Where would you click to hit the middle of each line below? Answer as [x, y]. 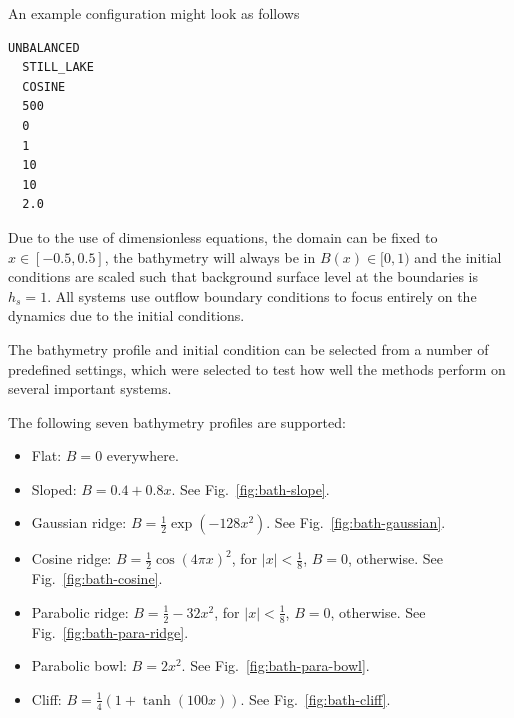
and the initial [458, 256]
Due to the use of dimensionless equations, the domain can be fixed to [223, 236]
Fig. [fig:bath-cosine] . [97, 578]
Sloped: [54, 488]
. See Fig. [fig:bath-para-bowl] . [275, 665]
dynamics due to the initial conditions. [126, 315]
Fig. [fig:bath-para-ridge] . [110, 631]
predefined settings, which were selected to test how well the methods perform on [257, 368]
